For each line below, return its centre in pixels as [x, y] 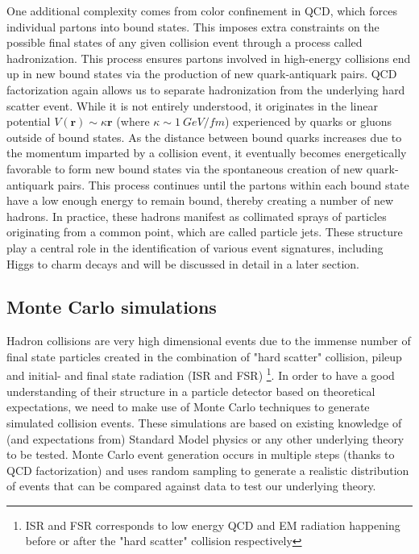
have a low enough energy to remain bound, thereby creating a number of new [200, 200]
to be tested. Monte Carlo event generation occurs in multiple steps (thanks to [201, 454]
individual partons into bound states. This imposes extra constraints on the [193, 26]
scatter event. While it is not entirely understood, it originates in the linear [192, 105]
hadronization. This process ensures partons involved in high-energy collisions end [209, 58]
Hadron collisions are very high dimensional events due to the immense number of [209, 341]
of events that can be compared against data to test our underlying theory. [191, 486]
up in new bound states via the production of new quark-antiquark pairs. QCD [202, 74]
